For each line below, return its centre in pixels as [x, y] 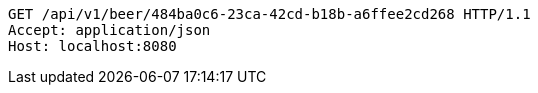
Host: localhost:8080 [92, 46]
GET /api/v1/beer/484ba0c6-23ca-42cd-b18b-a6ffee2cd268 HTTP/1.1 [269, 14]
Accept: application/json [109, 30]
